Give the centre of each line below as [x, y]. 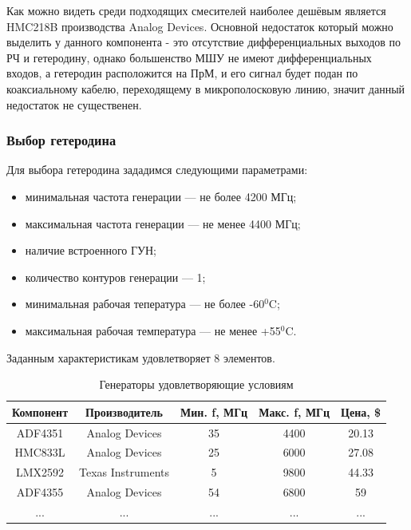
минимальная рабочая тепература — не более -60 [145, 304]
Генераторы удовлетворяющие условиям [196, 384]
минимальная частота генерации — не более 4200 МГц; [161, 196]
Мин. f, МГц [214, 411]
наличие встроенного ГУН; [91, 250]
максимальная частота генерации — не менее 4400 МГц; [163, 223]
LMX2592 [40, 472]
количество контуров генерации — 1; [115, 277]
